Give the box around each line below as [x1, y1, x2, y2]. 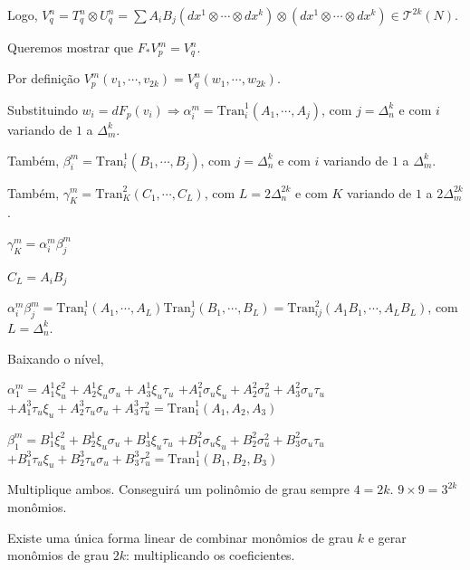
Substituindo [7, 100, 78, 119]
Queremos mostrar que [7, 38, 134, 56]
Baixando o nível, [7, 348, 104, 367]
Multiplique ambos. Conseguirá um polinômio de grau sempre [7, 480, 350, 499]
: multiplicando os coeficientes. [126, 546, 295, 565]
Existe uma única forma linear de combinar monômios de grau [7, 527, 354, 546]
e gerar [368, 527, 407, 546]
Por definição [7, 69, 80, 88]
